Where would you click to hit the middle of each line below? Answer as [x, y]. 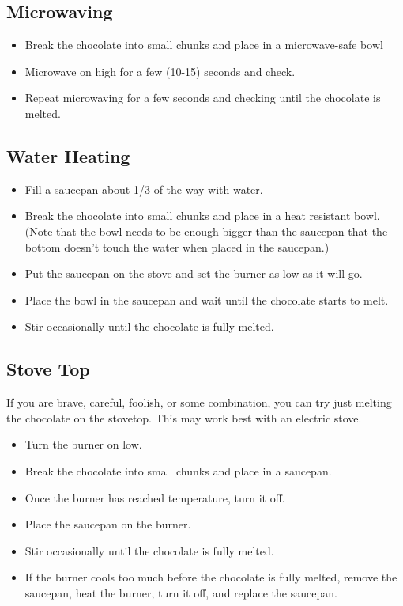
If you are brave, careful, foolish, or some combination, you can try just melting [199, 402]
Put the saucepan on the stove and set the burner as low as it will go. [194, 273]
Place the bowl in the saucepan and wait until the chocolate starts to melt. [207, 299]
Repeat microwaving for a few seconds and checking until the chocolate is [203, 98]
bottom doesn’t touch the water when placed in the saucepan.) [177, 246]
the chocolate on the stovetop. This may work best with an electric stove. [184, 417]
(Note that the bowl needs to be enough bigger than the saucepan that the [206, 231]
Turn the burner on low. [83, 444]
